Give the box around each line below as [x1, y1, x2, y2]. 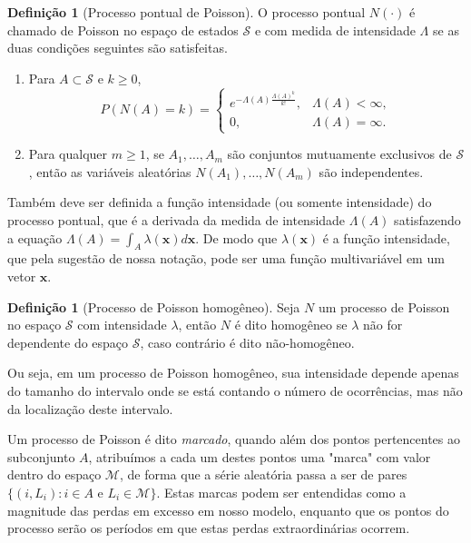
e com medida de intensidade [254, 20, 416, 39]
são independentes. [319, 162, 424, 181]
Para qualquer [28, 144, 108, 163]
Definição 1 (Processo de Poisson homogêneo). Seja [7, 297, 300, 316]
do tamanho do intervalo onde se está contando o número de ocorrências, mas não [7, 381, 463, 400]
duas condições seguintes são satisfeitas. [7, 38, 228, 57]
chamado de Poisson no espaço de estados [7, 20, 239, 39]
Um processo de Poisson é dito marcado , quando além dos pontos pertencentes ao [7, 429, 460, 449]
